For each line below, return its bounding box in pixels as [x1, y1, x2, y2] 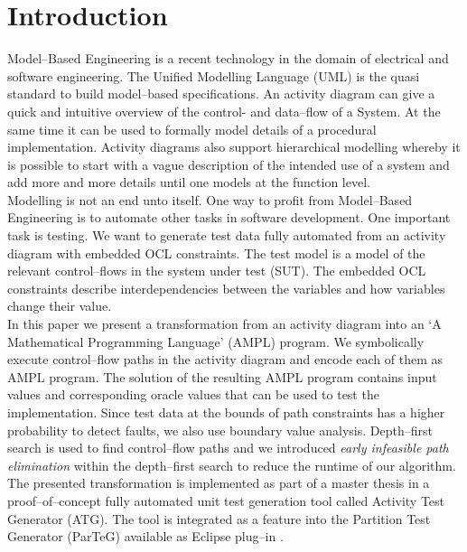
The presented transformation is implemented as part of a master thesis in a [7, 473, 430, 492]
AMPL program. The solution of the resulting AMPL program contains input [7, 367, 437, 386]
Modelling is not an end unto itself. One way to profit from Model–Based [7, 190, 413, 209]
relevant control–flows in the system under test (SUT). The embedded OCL [7, 261, 426, 280]
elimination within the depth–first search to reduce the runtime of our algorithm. [7, 455, 456, 474]
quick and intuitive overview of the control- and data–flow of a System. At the [7, 101, 441, 120]
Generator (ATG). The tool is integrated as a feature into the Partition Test [7, 509, 431, 528]
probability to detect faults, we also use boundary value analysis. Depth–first [7, 420, 433, 439]
